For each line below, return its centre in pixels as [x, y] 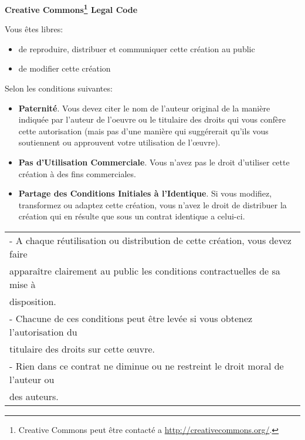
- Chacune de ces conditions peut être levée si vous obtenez [131, 318]
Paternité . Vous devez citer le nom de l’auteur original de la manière [144, 108]
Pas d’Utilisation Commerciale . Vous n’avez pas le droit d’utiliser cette [154, 162]
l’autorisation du [43, 331]
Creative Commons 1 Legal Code [71, 9]
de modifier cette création [65, 68]
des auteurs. [34, 396]
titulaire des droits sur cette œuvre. [82, 348]
